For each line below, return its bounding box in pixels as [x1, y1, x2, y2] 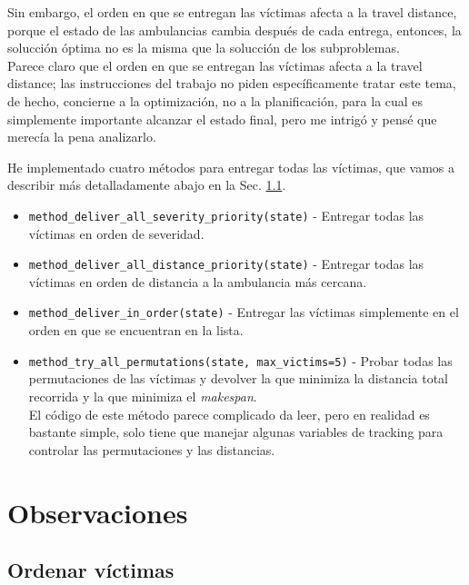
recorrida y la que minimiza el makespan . [28, 386, 257, 405]
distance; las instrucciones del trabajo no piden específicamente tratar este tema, [7, 74, 456, 93]
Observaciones [7, 493, 188, 530]
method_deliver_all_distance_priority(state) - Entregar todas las [28, 254, 424, 273]
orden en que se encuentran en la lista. [28, 321, 244, 340]
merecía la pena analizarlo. [7, 127, 156, 146]
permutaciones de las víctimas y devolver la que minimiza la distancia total [28, 369, 448, 388]
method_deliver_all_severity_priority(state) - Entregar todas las [28, 205, 424, 224]
